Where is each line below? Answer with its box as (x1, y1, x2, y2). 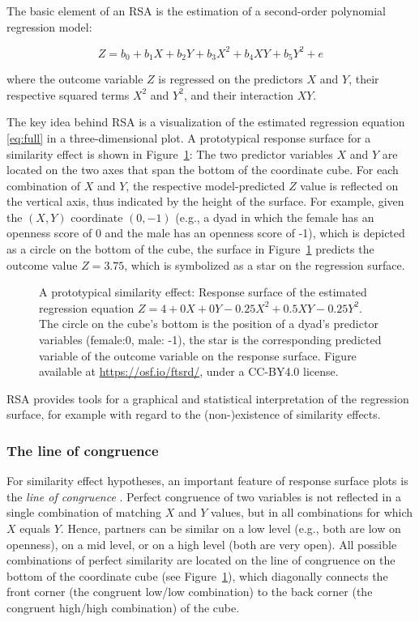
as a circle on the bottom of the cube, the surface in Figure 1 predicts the (6, 241, 374, 258)
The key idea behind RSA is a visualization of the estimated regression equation (6, 113, 405, 130)
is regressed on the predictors (158, 70, 303, 87)
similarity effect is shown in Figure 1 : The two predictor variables (6, 145, 333, 162)
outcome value (6, 256, 78, 273)
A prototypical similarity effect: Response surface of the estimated (39, 283, 367, 300)
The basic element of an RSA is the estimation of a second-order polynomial (6, 2, 386, 19)
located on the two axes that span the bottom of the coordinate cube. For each (6, 161, 399, 178)
